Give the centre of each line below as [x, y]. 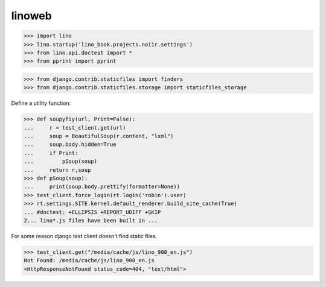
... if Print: [51, 153]
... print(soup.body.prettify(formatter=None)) [102, 187]
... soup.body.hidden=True [70, 144]
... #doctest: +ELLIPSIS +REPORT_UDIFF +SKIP [92, 212]
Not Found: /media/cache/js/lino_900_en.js [89, 260]
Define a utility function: [41, 103]
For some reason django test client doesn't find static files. [84, 236]
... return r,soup [57, 170]
